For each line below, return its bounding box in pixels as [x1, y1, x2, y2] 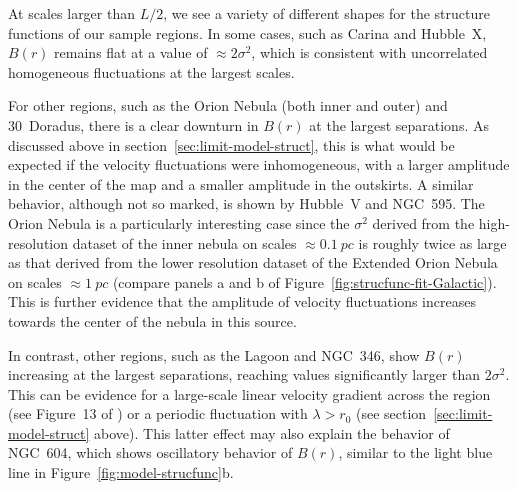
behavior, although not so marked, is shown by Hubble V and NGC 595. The [8, 193, 485, 214]
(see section [356, 403, 427, 424]
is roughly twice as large [358, 232, 507, 253]
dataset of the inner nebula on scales [72, 232, 297, 253]
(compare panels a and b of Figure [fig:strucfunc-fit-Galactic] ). [112, 271, 497, 292]
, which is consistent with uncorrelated [251, 42, 488, 63]
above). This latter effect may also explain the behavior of [94, 422, 450, 443]
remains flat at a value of [54, 42, 208, 63]
